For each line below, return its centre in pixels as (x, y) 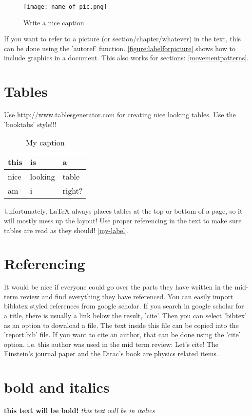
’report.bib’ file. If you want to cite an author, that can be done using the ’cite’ (122, 335)
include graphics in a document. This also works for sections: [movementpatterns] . (126, 58)
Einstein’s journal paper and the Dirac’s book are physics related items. (111, 354)
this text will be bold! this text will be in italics (79, 410)
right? (73, 191)
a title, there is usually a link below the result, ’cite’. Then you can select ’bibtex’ (126, 316)
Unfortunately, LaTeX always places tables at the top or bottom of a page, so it (123, 211)
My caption (45, 143)
